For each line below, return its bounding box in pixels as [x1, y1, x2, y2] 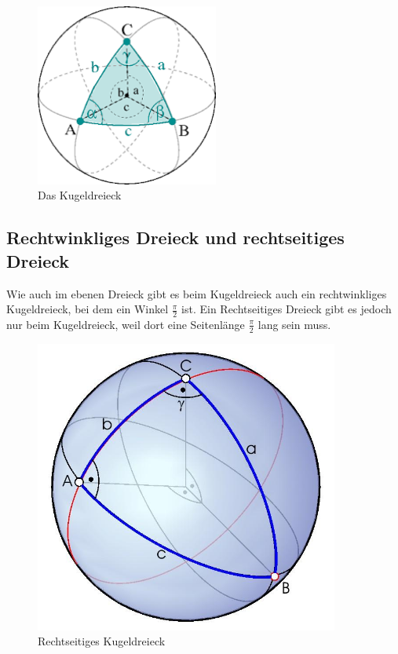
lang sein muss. [257, 316, 331, 332]
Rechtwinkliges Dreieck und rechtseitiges [6, 225, 345, 250]
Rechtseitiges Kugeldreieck [38, 633, 166, 649]
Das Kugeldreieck [38, 187, 122, 203]
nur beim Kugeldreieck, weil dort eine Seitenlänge [6, 316, 245, 332]
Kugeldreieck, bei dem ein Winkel [6, 301, 169, 317]
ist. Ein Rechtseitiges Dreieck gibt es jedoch [181, 301, 392, 317]
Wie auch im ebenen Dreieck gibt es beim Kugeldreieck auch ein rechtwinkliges [6, 285, 387, 301]
